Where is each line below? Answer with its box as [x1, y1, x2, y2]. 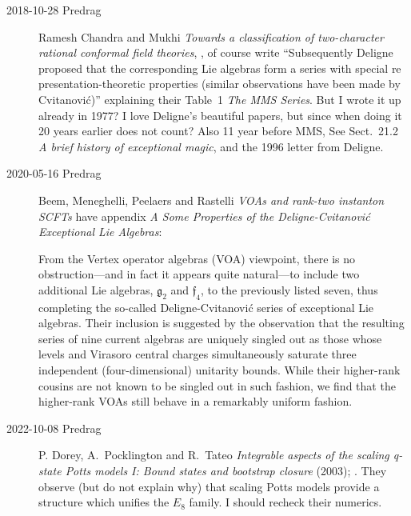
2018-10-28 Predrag [6, 2, 102, 18]
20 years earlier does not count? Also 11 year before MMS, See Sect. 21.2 [38, 122, 398, 139]
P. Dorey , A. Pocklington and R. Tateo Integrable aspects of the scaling [38, 446, 389, 463]
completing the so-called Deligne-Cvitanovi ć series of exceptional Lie [38, 298, 374, 315]
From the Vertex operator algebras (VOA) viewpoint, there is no [38, 250, 356, 266]
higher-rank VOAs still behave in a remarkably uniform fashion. [38, 393, 353, 410]
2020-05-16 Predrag [6, 165, 102, 182]
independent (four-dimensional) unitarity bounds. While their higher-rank [38, 362, 401, 378]
